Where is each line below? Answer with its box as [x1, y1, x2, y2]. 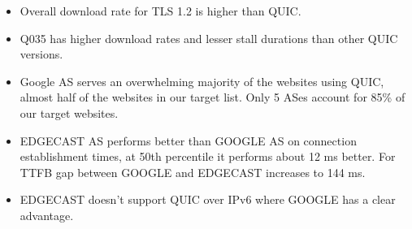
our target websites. [20, 104, 119, 121]
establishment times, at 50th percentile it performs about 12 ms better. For [20, 148, 396, 165]
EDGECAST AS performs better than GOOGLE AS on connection [20, 132, 357, 149]
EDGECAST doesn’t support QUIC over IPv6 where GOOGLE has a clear [20, 191, 396, 208]
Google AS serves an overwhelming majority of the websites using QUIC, [20, 72, 384, 89]
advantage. [20, 206, 74, 223]
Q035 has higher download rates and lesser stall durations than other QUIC [20, 29, 398, 46]
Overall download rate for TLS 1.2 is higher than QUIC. [20, 2, 301, 19]
